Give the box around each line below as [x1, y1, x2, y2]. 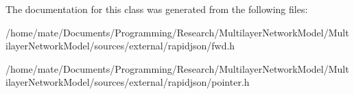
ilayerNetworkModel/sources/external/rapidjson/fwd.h [5, 38, 235, 53]
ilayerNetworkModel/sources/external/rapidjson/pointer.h [5, 75, 250, 89]
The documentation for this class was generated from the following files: [5, 2, 308, 16]
